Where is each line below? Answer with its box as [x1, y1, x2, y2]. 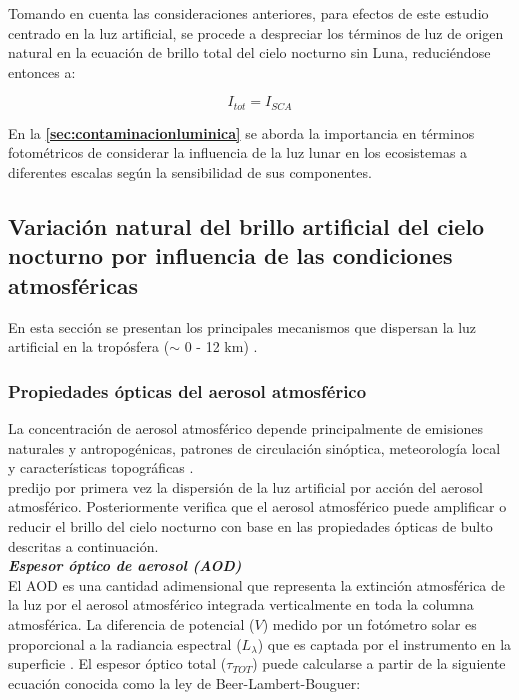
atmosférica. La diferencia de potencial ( [8, 613, 255, 634]
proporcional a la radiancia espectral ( [8, 633, 242, 654]
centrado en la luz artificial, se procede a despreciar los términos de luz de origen [8, 22, 504, 43]
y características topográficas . [8, 457, 194, 478]
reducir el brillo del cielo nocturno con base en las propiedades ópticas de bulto [8, 515, 493, 536]
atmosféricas [8, 269, 138, 300]
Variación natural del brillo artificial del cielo [8, 211, 485, 241]
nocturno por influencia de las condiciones [8, 240, 453, 271]
